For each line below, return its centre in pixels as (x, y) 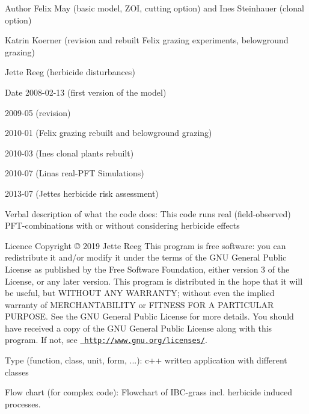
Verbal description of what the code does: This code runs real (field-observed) (148, 213)
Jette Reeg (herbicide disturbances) (70, 72)
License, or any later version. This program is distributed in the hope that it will (154, 281)
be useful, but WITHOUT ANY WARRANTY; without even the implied (140, 293)
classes (17, 372)
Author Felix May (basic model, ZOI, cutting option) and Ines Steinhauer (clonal (154, 8)
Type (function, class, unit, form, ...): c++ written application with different (146, 360)
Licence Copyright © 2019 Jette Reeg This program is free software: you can (145, 245)
